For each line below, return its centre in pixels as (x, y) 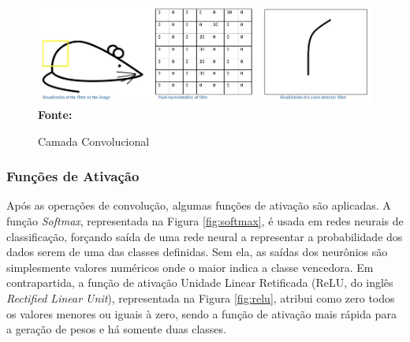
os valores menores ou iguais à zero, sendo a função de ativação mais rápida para (201, 313)
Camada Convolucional (94, 141)
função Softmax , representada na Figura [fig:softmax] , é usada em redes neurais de (205, 220)
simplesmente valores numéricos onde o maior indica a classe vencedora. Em (190, 267)
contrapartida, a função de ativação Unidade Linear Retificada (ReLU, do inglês (200, 283)
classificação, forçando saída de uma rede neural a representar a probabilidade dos (205, 236)
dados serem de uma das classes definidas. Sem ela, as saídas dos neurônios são (197, 252)
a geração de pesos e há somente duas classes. (116, 329)
